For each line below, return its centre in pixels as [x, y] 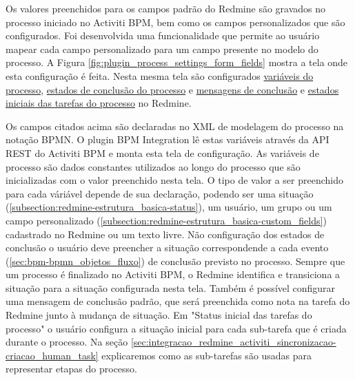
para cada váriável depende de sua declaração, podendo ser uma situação [160, 193]
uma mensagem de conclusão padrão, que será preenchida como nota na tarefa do [178, 301]
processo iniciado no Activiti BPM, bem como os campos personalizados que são [175, 22]
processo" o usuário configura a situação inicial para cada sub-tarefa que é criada [176, 328]
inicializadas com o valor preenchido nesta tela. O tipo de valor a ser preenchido [175, 180]
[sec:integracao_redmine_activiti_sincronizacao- [233, 342]
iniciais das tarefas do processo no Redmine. [99, 103]
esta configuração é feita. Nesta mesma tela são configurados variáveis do [160, 75]
